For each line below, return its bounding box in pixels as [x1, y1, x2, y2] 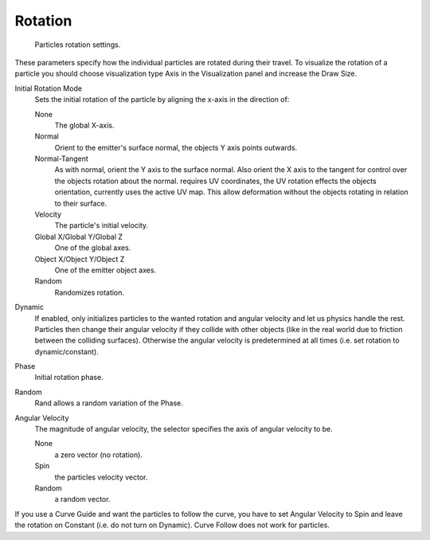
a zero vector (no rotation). [54, 450, 143, 460]
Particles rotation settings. [34, 40, 121, 49]
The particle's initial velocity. [54, 221, 149, 230]
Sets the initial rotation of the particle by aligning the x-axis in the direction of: [34, 95, 290, 104]
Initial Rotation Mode [14, 84, 83, 93]
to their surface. [54, 198, 107, 208]
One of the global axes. [54, 243, 131, 252]
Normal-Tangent [34, 154, 89, 163]
